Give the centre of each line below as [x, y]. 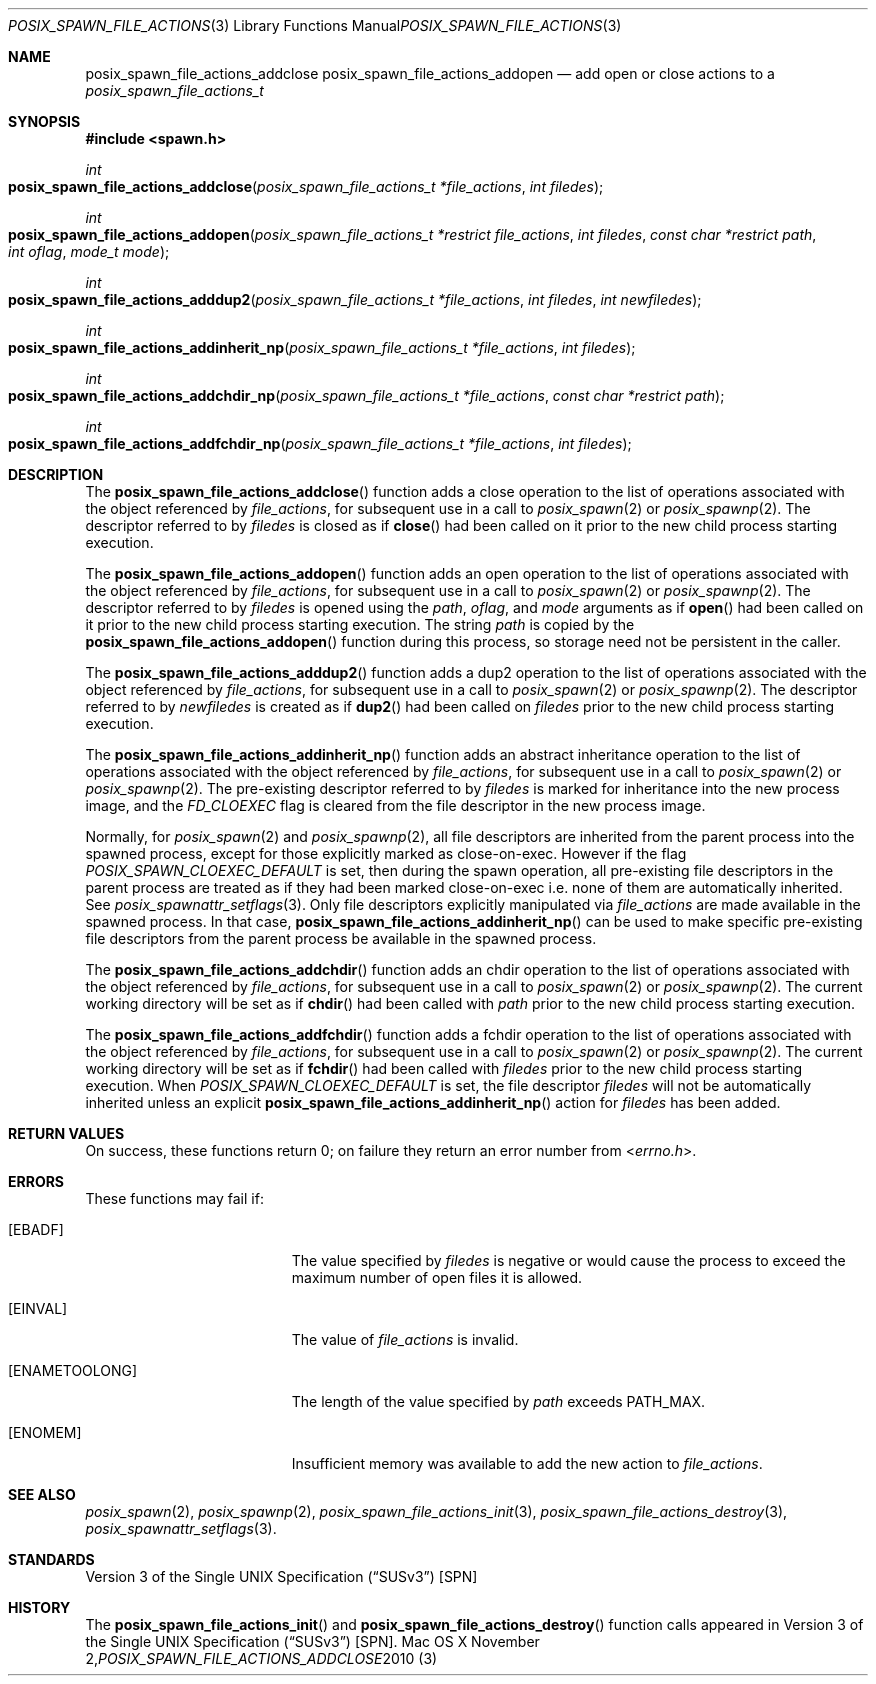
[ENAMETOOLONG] [73, 1370]
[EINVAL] [38, 1308]
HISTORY [39, 1607]
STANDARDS [51, 1559]
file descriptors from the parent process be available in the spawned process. [341, 938]
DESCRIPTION [56, 474]
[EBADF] [36, 1229]
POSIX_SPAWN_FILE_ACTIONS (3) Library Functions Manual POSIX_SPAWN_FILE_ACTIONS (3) [315, 25]
